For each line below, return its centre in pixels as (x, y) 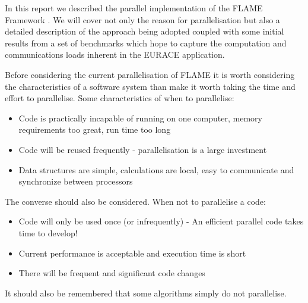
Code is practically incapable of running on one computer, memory (140, 118)
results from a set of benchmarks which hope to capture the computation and (146, 43)
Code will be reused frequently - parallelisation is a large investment (143, 149)
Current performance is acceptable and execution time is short (132, 253)
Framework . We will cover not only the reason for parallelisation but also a (142, 19)
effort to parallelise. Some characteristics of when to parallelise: (120, 98)
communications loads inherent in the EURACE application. (115, 54)
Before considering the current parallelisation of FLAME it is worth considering (150, 74)
